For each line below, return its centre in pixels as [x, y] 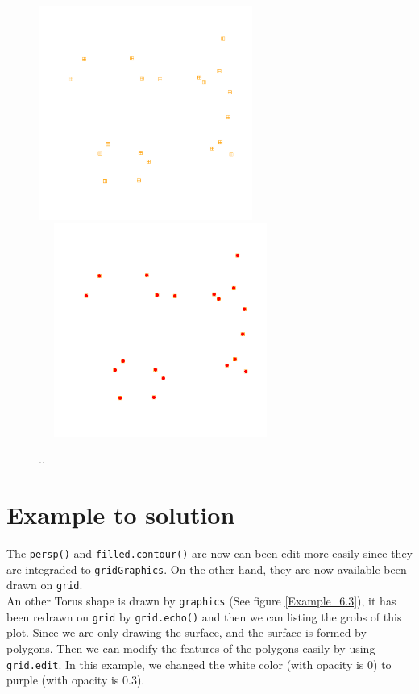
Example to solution [121, 515]
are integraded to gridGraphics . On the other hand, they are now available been [207, 569]
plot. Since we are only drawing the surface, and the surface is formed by [187, 632]
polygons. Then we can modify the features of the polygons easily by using [191, 648]
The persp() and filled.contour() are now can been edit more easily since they [209, 553]
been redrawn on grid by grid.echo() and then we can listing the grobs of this [204, 616]
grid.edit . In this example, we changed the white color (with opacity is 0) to [199, 664]
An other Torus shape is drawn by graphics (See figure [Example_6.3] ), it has [201, 600]
